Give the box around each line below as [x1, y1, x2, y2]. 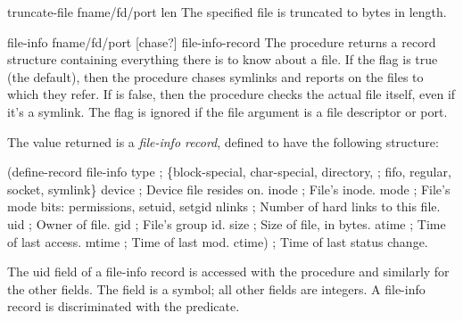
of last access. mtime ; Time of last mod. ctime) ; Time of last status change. [7, 232, 428, 251]
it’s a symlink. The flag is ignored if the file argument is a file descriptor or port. [7, 102, 448, 120]
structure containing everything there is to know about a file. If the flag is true [7, 50, 438, 69]
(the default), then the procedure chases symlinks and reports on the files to [7, 67, 424, 86]
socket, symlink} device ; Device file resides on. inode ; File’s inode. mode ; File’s [7, 179, 451, 198]
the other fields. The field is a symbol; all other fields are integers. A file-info [7, 279, 426, 298]
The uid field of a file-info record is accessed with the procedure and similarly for [7, 262, 450, 281]
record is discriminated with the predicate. [7, 297, 240, 316]
